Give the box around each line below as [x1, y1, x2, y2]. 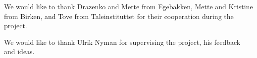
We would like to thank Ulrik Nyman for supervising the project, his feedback [4, 37, 241, 47]
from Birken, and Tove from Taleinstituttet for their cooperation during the [4, 11, 234, 21]
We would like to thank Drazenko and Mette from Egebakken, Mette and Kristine [4, 1, 253, 11]
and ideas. [4, 46, 35, 57]
